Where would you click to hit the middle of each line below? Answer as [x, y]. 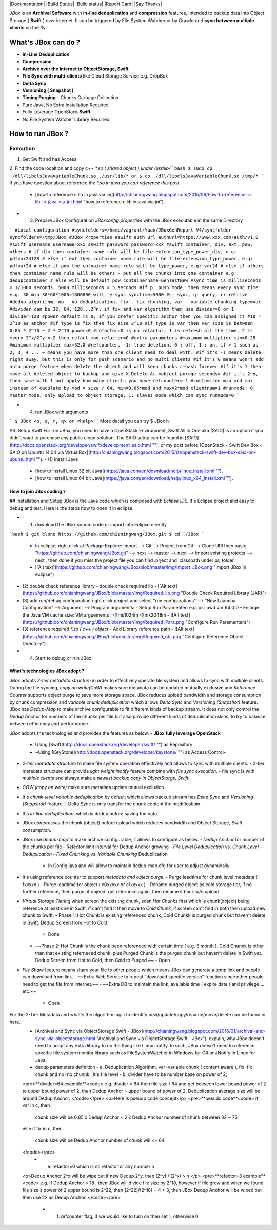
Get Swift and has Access [50, 159]
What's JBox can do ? [45, 42]
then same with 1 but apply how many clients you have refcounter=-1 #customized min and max [131, 381]
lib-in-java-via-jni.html [59, 201]
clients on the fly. [28, 28]
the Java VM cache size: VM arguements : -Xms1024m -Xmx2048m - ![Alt [101, 615]
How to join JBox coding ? [38, 491]
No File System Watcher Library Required [66, 119]
